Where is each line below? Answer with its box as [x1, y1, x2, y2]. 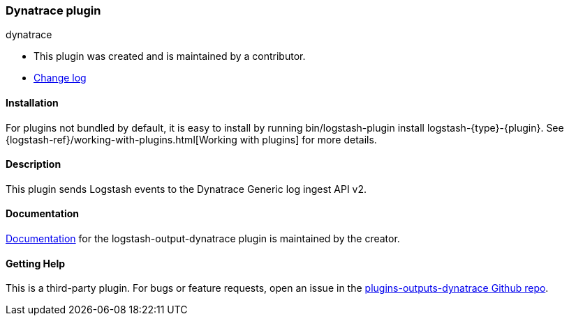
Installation [6, 96, 59, 109]
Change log [34, 72, 87, 84]
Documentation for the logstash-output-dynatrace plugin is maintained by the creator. [6, 233, 400, 245]
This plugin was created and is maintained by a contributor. [34, 50, 306, 63]
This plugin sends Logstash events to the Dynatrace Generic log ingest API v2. [6, 182, 367, 195]
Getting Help [6, 257, 66, 269]
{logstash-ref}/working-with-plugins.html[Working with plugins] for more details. [6, 133, 377, 146]
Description [6, 158, 61, 171]
